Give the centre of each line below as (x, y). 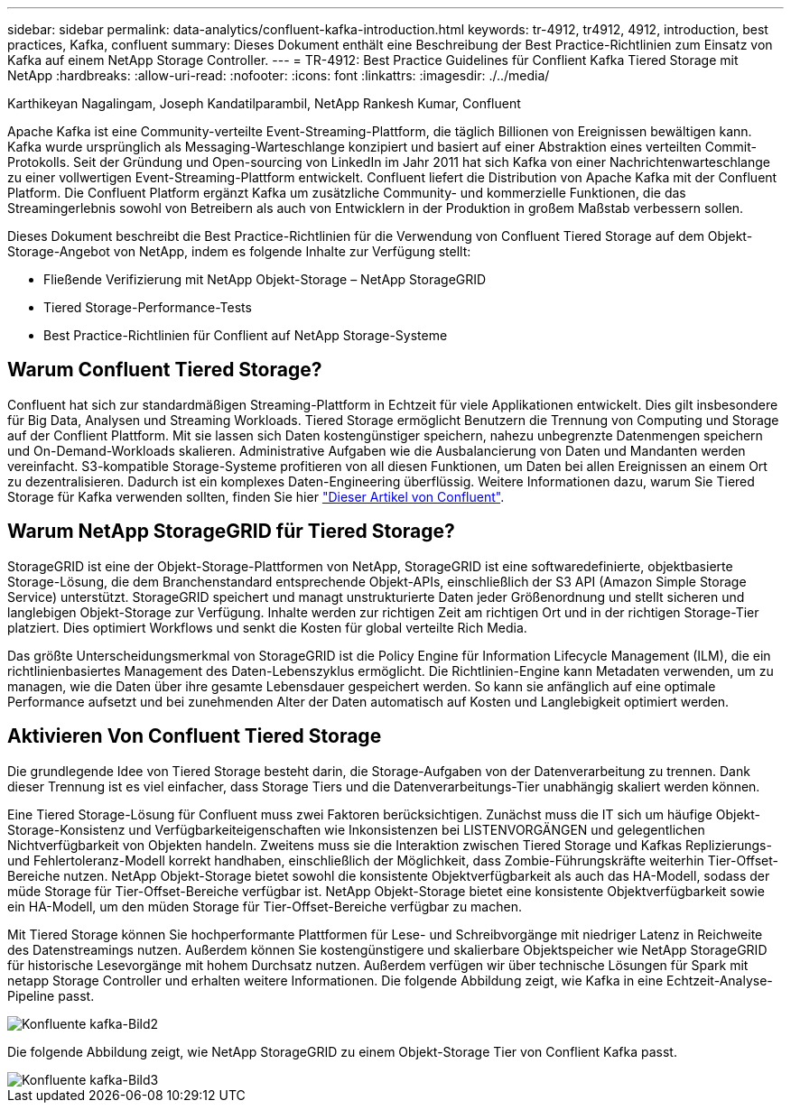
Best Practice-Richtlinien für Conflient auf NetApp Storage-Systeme (246, 335)
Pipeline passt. (51, 995)
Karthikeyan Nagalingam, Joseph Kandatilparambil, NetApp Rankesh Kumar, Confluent (264, 103)
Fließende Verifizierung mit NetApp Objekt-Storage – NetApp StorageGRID (265, 279)
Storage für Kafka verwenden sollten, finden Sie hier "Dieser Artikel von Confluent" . (256, 496)
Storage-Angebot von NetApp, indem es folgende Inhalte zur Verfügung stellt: (239, 251)
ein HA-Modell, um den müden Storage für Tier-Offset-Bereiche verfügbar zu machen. (265, 906)
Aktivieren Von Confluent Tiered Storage (195, 736)
